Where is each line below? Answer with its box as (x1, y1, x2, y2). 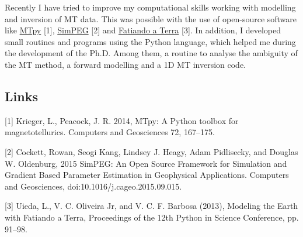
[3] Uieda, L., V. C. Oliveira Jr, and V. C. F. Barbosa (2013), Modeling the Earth (5, 200, 298, 212)
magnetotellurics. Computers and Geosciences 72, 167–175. (5, 126, 215, 138)
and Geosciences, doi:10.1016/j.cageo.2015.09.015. (5, 180, 182, 192)
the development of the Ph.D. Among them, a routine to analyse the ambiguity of (5, 47, 298, 59)
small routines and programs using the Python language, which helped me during (5, 35, 296, 47)
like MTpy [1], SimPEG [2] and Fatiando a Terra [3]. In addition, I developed (5, 24, 281, 36)
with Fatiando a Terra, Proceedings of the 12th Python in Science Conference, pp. (5, 211, 299, 223)
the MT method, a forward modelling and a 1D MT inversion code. (5, 58, 246, 70)
